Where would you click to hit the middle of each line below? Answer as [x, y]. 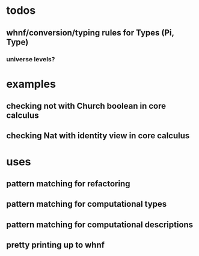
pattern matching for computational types [87, 204]
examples [31, 84]
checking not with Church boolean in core [86, 106]
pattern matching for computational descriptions [100, 224]
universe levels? [31, 59]
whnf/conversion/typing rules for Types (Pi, [90, 33]
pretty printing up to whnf [56, 245]
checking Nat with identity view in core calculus [98, 136]
